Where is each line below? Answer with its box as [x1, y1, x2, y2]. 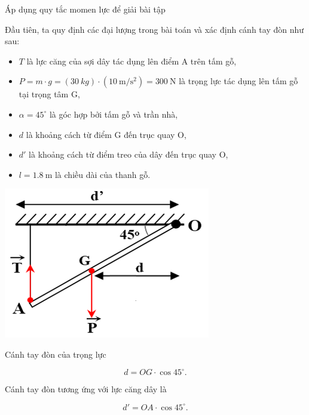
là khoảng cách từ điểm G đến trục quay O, [26, 128, 186, 140]
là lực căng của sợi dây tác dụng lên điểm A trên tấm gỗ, [26, 54, 237, 67]
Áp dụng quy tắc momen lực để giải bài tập [5, 3, 166, 15]
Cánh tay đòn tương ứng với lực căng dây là [5, 383, 167, 395]
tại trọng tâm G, [19, 88, 80, 100]
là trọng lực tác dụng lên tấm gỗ [179, 75, 298, 87]
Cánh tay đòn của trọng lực [5, 348, 106, 360]
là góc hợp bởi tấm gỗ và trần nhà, [49, 107, 178, 120]
